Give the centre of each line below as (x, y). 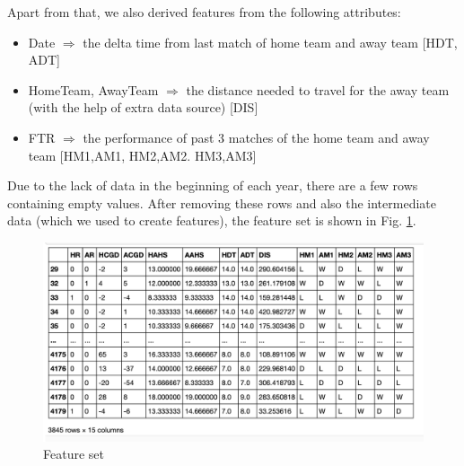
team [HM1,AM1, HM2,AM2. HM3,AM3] (142, 155)
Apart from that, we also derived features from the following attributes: (204, 12)
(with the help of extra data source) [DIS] (143, 107)
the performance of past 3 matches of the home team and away (256, 137)
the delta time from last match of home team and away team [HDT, (270, 42)
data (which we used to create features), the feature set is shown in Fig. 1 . (212, 220)
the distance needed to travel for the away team (318, 89)
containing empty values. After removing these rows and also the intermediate (222, 202)
